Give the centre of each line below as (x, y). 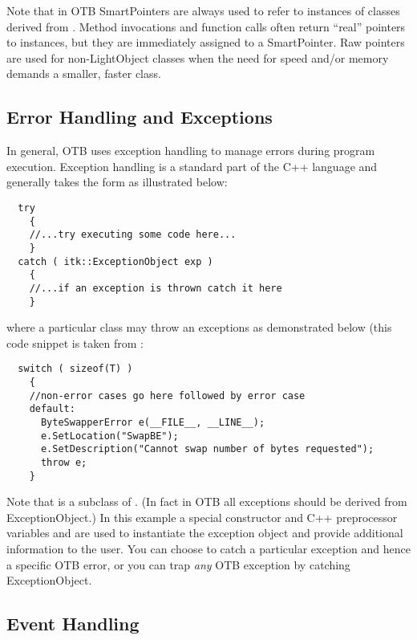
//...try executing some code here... (133, 235)
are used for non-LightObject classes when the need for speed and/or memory (198, 57)
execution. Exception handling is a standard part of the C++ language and (192, 166)
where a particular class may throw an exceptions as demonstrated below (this (199, 327)
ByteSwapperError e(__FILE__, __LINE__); (153, 423)
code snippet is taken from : (75, 342)
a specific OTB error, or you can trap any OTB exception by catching (178, 564)
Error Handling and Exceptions (140, 117)
